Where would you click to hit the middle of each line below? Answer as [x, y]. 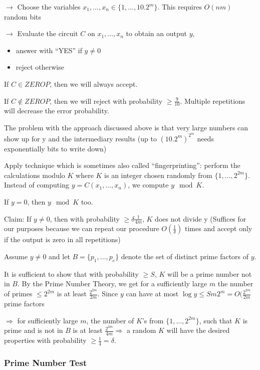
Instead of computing [37, 185]
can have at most [152, 294]
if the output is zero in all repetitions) [62, 239]
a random [141, 330]
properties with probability [45, 340]
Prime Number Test [46, 362]
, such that [216, 320]
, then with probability [85, 218]
